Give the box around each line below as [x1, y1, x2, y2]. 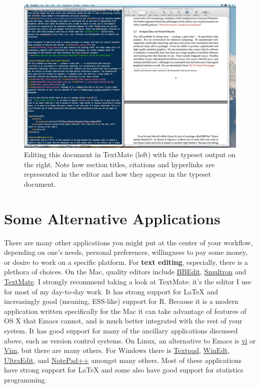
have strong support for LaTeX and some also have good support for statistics [4, 364, 243, 375]
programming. [4, 374, 47, 384]
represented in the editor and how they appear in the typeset [24, 169, 211, 179]
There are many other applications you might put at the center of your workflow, [4, 237, 253, 247]
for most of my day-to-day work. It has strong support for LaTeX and [4, 286, 218, 296]
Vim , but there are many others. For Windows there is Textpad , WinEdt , [4, 345, 230, 355]
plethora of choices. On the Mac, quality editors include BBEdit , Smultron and [4, 266, 246, 277]
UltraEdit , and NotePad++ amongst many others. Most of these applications [4, 354, 241, 365]
